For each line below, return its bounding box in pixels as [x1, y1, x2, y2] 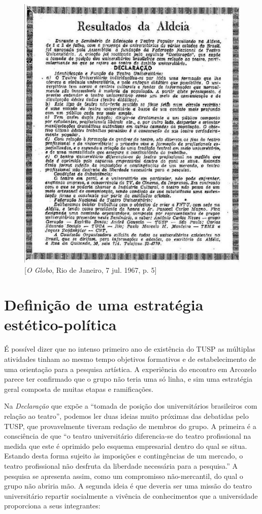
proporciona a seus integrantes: [4, 500, 101, 511]
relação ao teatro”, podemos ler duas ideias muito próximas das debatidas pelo [4, 410, 249, 421]
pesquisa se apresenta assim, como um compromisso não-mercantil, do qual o [4, 470, 243, 481]
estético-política [4, 314, 117, 335]
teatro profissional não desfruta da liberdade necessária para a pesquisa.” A [4, 460, 238, 471]
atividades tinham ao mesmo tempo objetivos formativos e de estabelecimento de [4, 354, 256, 364]
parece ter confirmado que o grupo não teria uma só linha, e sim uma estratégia [4, 374, 252, 384]
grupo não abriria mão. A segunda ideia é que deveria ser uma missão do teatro [4, 480, 252, 491]
